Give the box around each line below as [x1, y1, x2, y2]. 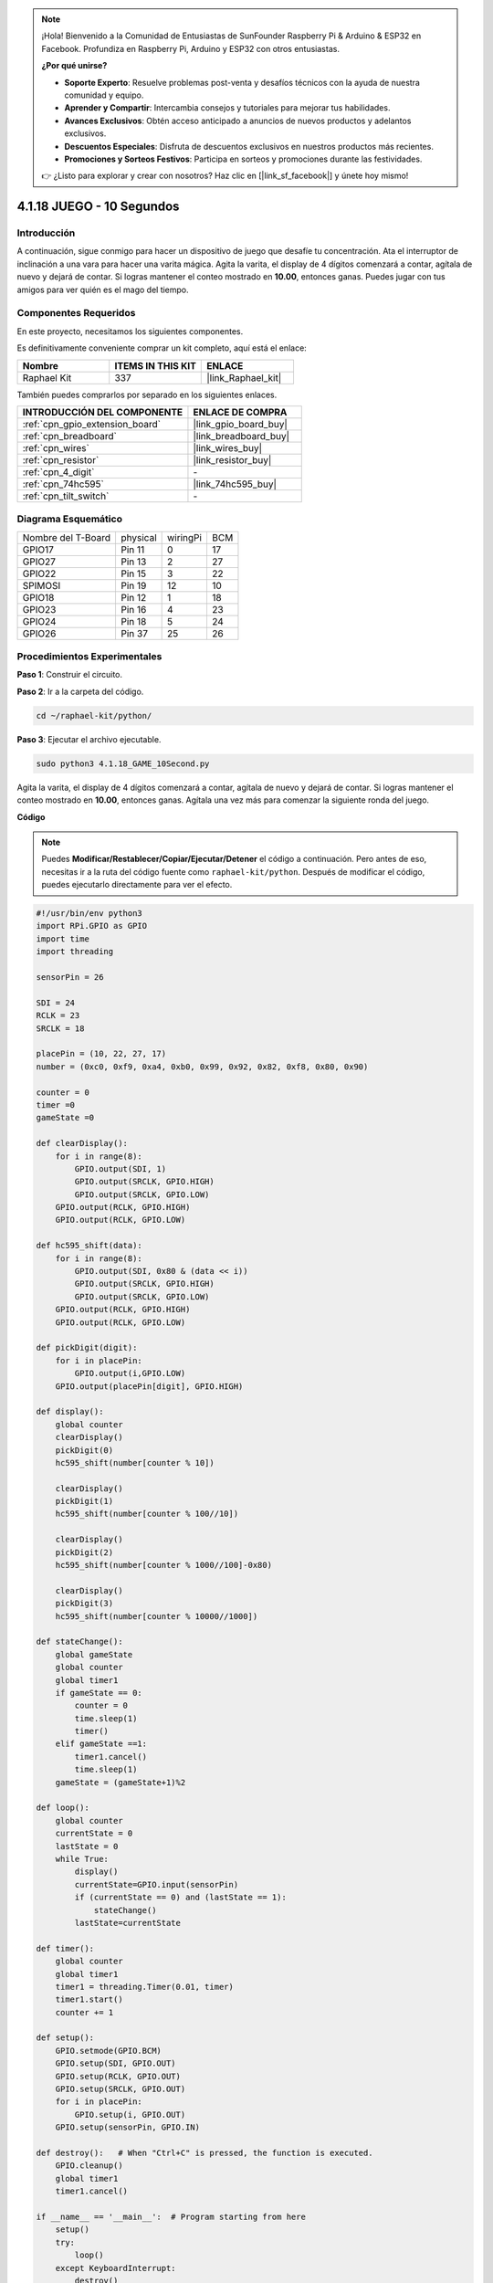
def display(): [36, 1406, 104, 1417]
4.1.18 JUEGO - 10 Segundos [16, 199, 180, 215]
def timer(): [36, 1943, 95, 1953]
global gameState [55, 1649, 133, 1659]
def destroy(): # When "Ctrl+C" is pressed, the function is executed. [36, 2147, 373, 2158]
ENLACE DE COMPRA [193, 405, 288, 418]
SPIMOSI [22, 579, 61, 592]
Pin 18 [121, 615, 147, 627]
